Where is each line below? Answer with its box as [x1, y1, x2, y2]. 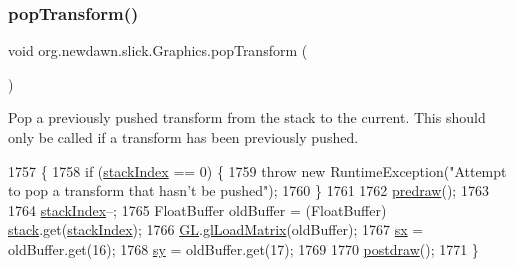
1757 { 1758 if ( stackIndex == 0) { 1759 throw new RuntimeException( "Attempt [8, 160, 507, 181]
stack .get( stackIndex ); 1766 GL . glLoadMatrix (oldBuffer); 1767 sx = [8, 219, 424, 240]
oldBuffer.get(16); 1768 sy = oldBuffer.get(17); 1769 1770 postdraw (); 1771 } [8, 238, 479, 259]
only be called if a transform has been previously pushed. [8, 127, 359, 147]
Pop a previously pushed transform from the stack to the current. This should [8, 107, 486, 128]
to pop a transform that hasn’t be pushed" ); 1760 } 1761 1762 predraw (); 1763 [8, 180, 489, 201]
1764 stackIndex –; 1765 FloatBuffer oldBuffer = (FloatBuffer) [8, 199, 387, 220]
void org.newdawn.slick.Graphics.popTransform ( [8, 40, 308, 61]
